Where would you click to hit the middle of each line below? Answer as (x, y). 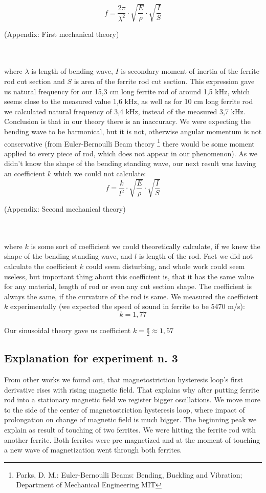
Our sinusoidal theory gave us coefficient (68, 330)
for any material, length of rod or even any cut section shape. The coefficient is (128, 286)
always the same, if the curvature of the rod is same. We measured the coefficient (131, 296)
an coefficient (25, 173)
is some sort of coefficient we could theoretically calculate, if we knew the (146, 246)
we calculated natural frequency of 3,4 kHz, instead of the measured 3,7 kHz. (125, 111)
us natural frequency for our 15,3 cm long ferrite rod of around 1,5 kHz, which (127, 91)
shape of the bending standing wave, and (68, 256)
